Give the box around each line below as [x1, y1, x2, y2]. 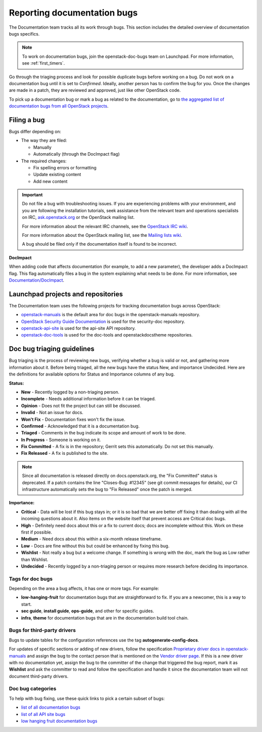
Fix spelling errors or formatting [33, 164, 97, 170]
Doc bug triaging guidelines [9, 345, 95, 353]
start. [21, 601, 32, 607]
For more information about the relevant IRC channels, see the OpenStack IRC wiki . [22, 223, 188, 229]
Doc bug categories [9, 685, 57, 692]
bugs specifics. [9, 31, 40, 36]
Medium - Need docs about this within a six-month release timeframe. [21, 536, 162, 542]
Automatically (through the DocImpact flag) [33, 151, 120, 157]
